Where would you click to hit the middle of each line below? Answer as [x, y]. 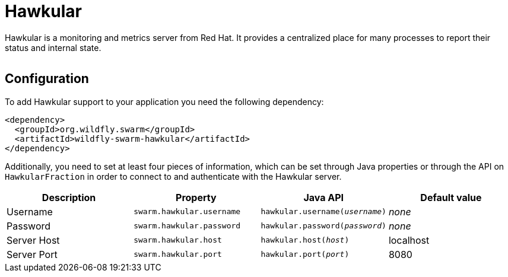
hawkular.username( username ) [323, 212]
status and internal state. [53, 47]
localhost [409, 240]
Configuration [47, 79]
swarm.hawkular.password [187, 226]
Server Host [33, 240]
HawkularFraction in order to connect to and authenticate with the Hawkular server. [173, 176]
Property [196, 197]
